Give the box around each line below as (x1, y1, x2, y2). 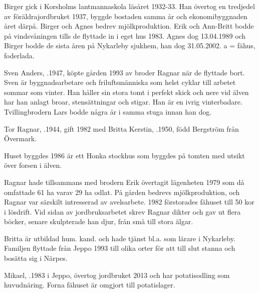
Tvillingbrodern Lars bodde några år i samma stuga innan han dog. (4, 106, 212, 117)
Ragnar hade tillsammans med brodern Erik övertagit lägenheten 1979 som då (4, 176, 244, 187)
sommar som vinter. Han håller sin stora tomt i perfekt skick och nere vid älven (4, 86, 249, 97)
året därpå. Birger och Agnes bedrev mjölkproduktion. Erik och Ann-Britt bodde (4, 21, 254, 31)
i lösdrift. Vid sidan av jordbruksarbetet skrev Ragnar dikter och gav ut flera (4, 206, 241, 217)
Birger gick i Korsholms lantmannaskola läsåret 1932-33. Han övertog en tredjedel (4, 1, 255, 11)
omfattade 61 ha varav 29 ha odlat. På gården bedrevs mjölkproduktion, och (4, 186, 240, 197)
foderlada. (4, 50, 35, 60)
